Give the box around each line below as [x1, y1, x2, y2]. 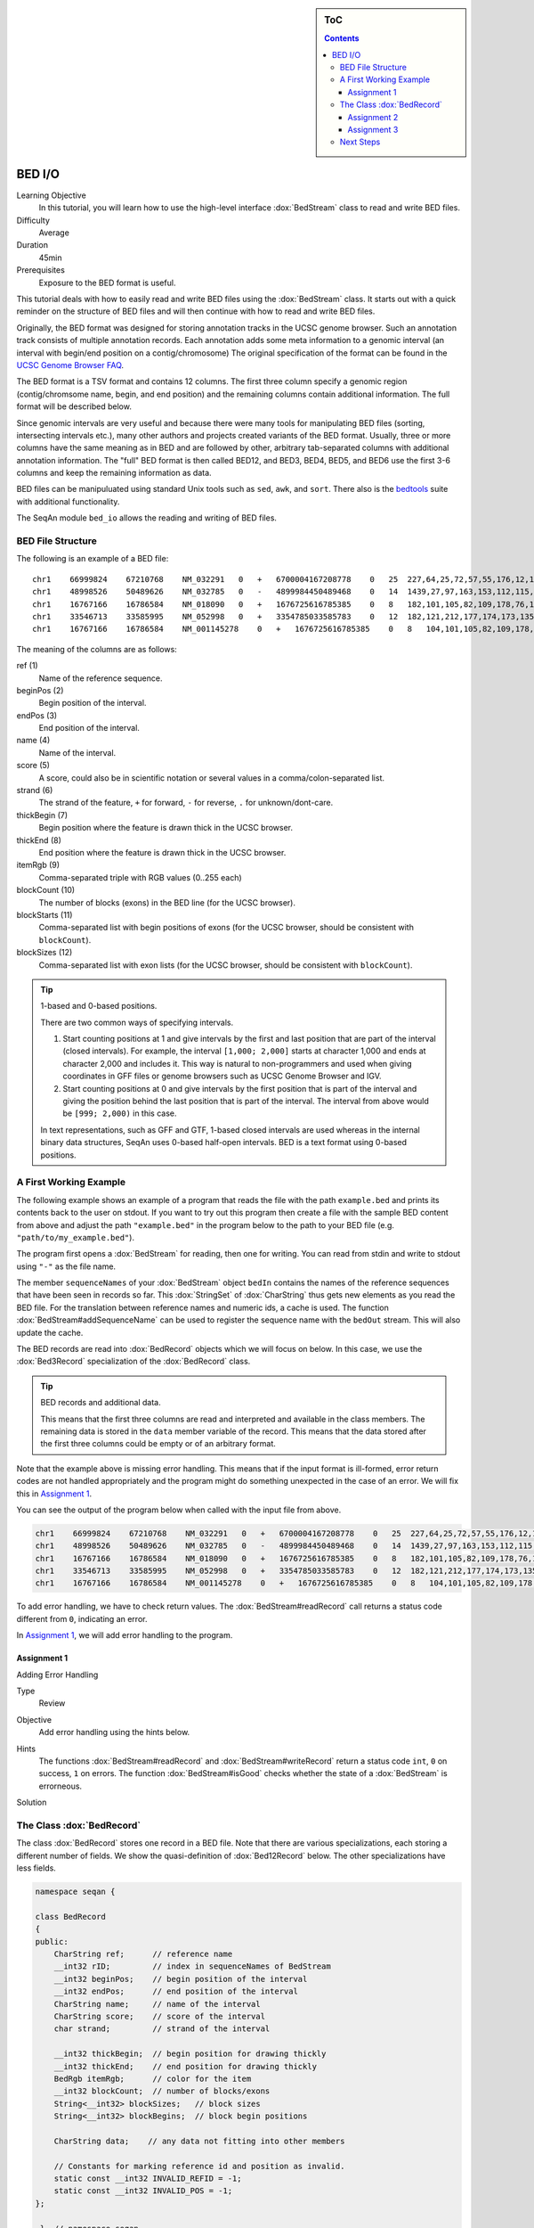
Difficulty [16, 215, 51, 225]
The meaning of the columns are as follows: [16, 643, 177, 654]
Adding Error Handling [16, 1669, 99, 1680]
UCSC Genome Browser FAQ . [16, 359, 125, 370]
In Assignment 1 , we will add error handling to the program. [16, 1630, 233, 1641]
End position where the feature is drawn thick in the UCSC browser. [38, 847, 287, 857]
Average [38, 227, 70, 238]
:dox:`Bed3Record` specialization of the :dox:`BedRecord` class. [16, 1356, 251, 1367]
